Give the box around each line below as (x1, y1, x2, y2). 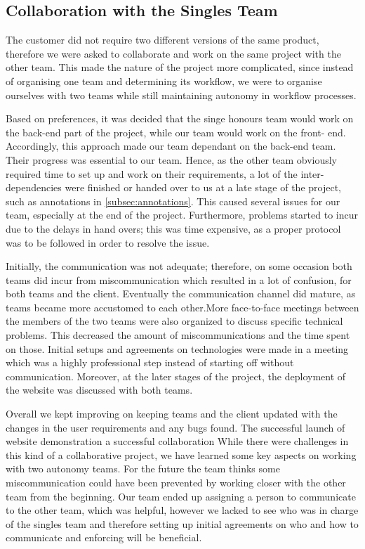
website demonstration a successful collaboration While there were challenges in (6, 434, 349, 448)
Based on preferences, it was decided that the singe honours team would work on (6, 111, 354, 126)
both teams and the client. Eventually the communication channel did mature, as (6, 286, 356, 301)
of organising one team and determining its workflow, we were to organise (6, 73, 322, 88)
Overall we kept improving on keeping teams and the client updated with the (6, 406, 338, 421)
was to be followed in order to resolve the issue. (6, 235, 210, 250)
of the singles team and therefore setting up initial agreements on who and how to (6, 516, 359, 531)
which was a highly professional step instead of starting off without (6, 355, 294, 370)
